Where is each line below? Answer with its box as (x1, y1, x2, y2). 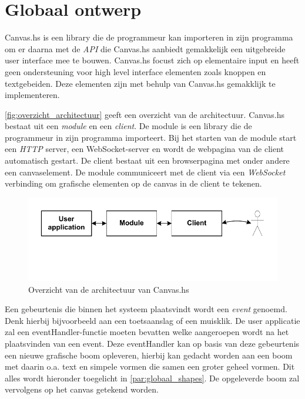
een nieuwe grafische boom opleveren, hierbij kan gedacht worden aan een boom (5, 349, 293, 361)
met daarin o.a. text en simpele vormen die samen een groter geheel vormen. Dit (5, 360, 295, 373)
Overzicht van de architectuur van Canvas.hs (28, 283, 189, 295)
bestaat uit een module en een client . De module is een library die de (5, 120, 252, 132)
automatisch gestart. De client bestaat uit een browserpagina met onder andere (5, 154, 290, 167)
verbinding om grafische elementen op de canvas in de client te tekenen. (5, 177, 262, 190)
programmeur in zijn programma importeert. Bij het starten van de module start (5, 131, 297, 143)
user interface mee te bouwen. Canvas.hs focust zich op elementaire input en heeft (5, 54, 300, 66)
